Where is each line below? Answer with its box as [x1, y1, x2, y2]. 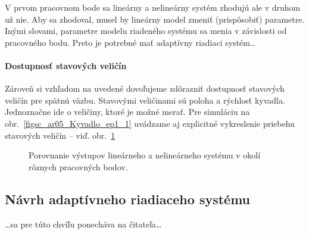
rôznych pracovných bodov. [29, 160, 128, 173]
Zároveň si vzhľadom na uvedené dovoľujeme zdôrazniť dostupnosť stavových [5, 82, 285, 95]
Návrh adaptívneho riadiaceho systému [5, 189, 251, 208]
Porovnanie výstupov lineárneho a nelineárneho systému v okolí [29, 149, 261, 161]
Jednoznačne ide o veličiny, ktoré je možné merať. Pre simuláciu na [5, 105, 250, 118]
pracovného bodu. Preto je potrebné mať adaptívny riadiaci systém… [5, 36, 256, 48]
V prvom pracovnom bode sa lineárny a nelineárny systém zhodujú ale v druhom [5, 1, 301, 13]
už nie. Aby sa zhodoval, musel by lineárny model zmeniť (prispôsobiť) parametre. [5, 13, 305, 25]
